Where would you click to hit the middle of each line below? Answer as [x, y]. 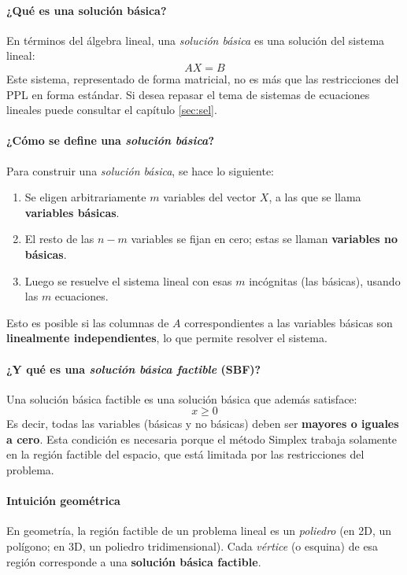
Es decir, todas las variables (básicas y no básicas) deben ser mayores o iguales [203, 424]
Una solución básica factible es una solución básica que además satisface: [182, 398]
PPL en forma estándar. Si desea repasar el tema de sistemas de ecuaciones [188, 94]
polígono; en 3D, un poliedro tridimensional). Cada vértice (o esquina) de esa [192, 546]
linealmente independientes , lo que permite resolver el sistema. [167, 338]
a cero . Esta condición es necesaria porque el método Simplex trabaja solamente [202, 439]
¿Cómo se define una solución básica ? [110, 140]
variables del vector [210, 197]
